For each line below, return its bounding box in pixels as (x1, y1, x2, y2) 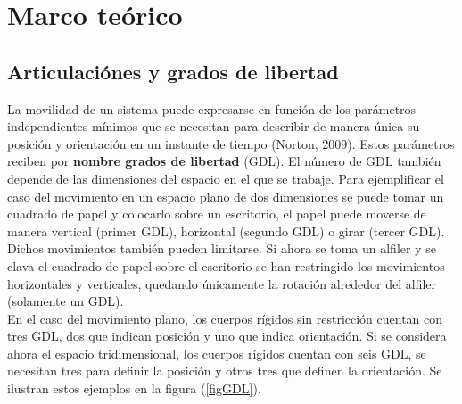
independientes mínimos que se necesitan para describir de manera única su (7, 117, 420, 136)
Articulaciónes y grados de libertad (7, 57, 339, 85)
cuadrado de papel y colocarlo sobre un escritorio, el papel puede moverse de (7, 204, 426, 223)
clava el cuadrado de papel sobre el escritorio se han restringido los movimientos (7, 256, 445, 275)
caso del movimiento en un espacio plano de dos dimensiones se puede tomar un (7, 186, 444, 205)
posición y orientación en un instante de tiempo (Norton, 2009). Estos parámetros (7, 134, 455, 153)
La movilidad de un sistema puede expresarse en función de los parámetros (7, 99, 417, 118)
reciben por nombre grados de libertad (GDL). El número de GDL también (7, 152, 441, 170)
